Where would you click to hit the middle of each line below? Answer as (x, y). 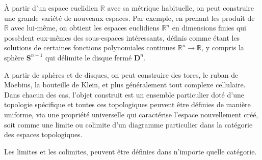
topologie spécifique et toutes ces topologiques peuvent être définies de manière (127, 104)
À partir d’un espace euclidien (51, 8)
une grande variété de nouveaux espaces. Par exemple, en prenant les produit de (129, 18)
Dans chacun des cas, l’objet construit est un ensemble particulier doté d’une (124, 94)
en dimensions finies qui (209, 28)
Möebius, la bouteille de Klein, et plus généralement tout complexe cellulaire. (125, 85)
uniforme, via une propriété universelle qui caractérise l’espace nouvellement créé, (131, 114)
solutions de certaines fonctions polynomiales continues (90, 47)
